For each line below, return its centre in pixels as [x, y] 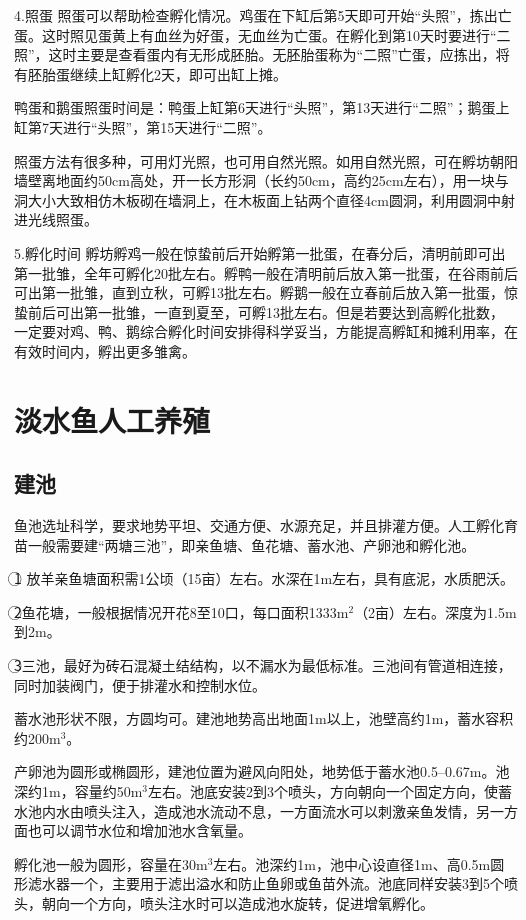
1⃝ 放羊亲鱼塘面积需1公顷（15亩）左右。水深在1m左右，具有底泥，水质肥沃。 [264, 578]
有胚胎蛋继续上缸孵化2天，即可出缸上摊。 [150, 73]
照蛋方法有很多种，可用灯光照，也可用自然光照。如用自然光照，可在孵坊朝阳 [266, 160]
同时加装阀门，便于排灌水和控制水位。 [140, 684]
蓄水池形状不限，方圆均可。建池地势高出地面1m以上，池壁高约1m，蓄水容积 [264, 718]
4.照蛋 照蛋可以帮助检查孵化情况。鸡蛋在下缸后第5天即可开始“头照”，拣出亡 [263, 15]
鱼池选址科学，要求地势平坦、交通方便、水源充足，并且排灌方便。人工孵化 [259, 525]
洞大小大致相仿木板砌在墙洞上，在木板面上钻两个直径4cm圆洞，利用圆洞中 [257, 199]
